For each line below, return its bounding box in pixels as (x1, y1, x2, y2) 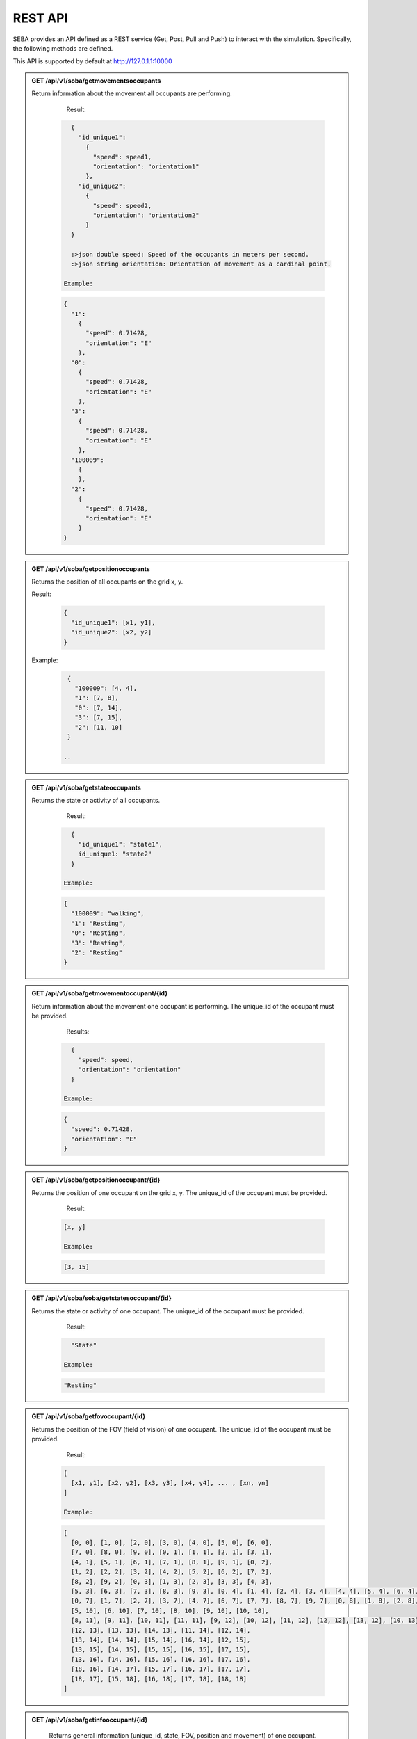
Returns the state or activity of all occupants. (31, 796, 161, 805)
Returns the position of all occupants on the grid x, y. (31, 577, 183, 586)
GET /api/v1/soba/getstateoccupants (31, 783, 142, 792)
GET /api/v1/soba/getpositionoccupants (31, 564, 151, 573)
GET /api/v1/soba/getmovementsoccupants (31, 77, 161, 85)
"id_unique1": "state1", (78, 840, 163, 848)
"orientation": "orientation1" (92, 163, 199, 170)
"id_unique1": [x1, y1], (70, 618, 156, 626)
